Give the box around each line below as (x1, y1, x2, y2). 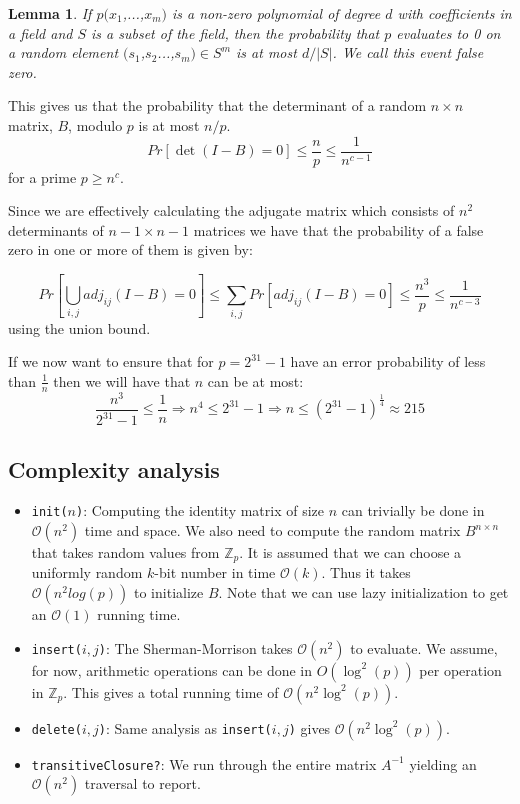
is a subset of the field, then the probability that (91, 22, 380, 43)
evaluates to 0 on (396, 22, 501, 43)
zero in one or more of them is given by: (8, 239, 253, 260)
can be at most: (207, 370, 304, 391)
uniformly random (31, 562, 143, 583)
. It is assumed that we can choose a (239, 542, 462, 563)
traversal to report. (84, 773, 201, 794)
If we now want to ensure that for (8, 351, 214, 372)
